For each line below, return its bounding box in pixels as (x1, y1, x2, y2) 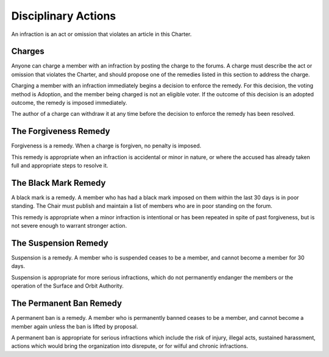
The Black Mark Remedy (11, 177, 106, 188)
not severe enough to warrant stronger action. (11, 222, 127, 230)
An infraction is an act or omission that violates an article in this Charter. (11, 30, 192, 38)
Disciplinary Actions (11, 9, 116, 23)
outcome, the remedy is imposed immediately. (11, 99, 127, 107)
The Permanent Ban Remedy (11, 299, 122, 309)
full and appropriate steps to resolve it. (11, 162, 108, 169)
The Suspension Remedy (11, 238, 109, 248)
